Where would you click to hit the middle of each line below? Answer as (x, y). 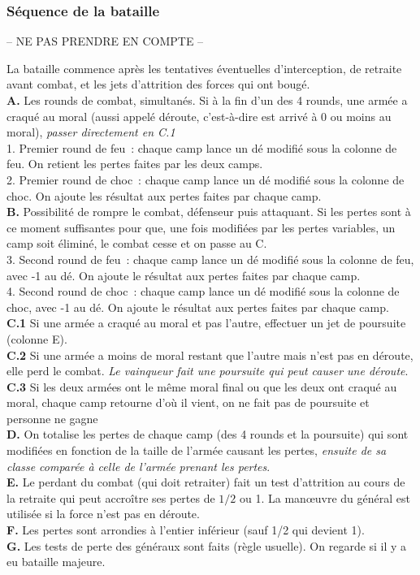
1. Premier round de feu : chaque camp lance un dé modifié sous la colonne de (202, 147)
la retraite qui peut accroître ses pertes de (111, 497)
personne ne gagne (52, 418)
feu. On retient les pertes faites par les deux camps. (135, 164)
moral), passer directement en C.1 (91, 132)
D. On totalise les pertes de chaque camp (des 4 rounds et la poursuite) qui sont (208, 434)
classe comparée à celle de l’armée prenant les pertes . (139, 466)
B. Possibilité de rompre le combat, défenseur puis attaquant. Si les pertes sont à (209, 212)
